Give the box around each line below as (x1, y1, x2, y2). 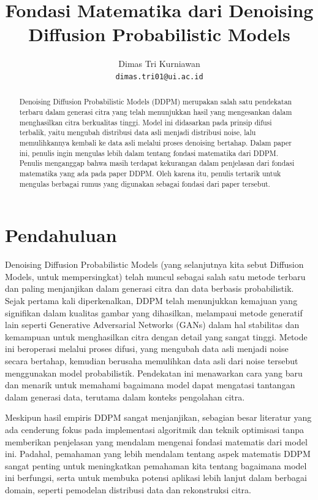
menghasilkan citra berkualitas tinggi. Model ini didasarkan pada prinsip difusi (19, 117, 272, 127)
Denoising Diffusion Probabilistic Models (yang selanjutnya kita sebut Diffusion (5, 258, 304, 271)
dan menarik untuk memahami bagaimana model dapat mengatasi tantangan (5, 378, 295, 391)
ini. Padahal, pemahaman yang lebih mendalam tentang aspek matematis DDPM (5, 447, 311, 460)
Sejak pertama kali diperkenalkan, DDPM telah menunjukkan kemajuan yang (5, 294, 298, 307)
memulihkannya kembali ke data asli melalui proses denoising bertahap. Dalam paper (19, 137, 292, 147)
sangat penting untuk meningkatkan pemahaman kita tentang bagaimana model (5, 459, 307, 472)
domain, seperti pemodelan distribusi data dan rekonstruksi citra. (5, 483, 251, 496)
